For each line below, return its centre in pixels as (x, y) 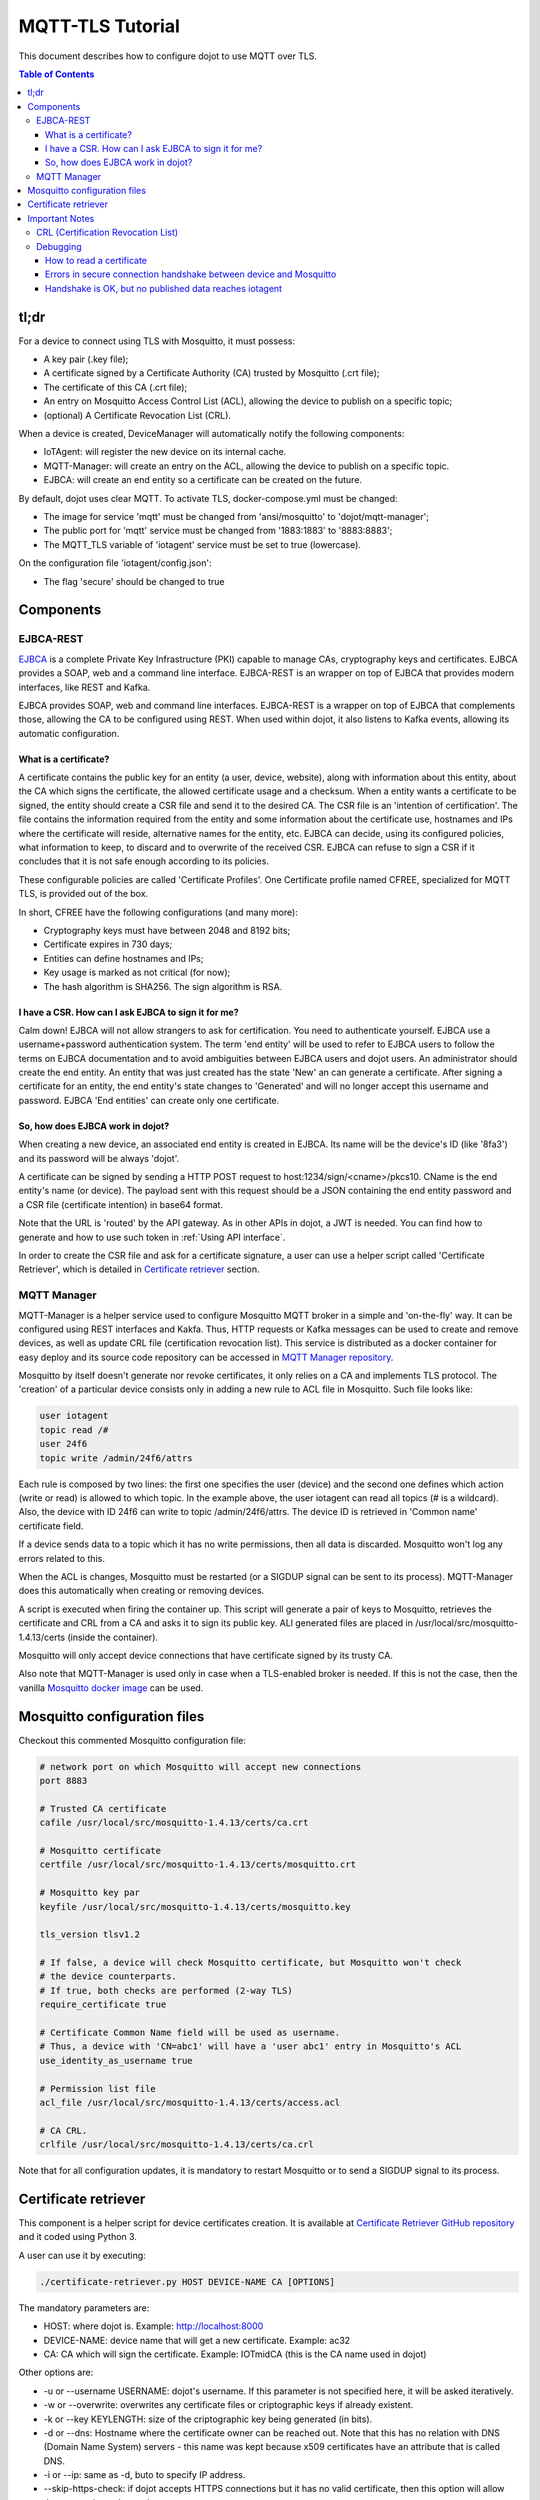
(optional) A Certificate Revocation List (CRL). (137, 415)
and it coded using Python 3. (77, 2237)
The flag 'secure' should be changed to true (134, 581)
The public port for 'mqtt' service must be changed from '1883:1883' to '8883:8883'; (218, 531)
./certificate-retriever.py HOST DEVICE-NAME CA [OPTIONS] (187, 2281)
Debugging (59, 246)
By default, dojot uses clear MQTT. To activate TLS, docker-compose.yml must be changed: (208, 498)
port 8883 (63, 1780)
